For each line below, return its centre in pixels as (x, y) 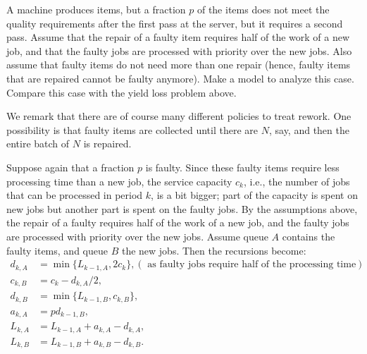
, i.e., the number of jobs (297, 181)
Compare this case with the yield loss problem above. (122, 92)
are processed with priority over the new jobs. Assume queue (137, 236)
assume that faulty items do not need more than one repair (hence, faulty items (179, 65)
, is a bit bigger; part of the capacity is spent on (255, 195)
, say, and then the (309, 129)
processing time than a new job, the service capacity (119, 181)
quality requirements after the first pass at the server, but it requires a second (175, 23)
